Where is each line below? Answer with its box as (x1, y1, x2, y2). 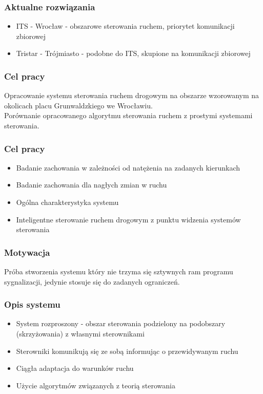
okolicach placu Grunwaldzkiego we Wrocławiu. (4, 100, 153, 110)
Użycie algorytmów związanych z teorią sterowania (16, 380, 175, 390)
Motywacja (4, 246, 50, 258)
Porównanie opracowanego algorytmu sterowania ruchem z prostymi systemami (4, 110, 253, 121)
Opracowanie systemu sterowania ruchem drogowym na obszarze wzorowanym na (4, 90, 259, 101)
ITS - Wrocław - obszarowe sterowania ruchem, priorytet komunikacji (16, 21, 235, 31)
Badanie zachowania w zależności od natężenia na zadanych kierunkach (16, 162, 240, 173)
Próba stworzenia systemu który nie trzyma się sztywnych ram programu (4, 266, 233, 276)
